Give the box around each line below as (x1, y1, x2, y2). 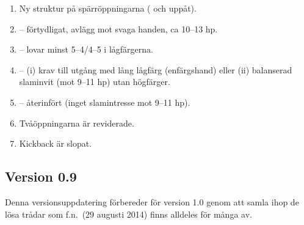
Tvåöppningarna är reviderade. (19, 116, 134, 129)
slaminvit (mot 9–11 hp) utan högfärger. (19, 75, 170, 88)
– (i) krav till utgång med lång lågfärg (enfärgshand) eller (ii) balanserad (19, 63, 292, 76)
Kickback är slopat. (19, 137, 92, 150)
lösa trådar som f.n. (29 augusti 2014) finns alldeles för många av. (5, 207, 252, 220)
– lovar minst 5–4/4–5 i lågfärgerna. (19, 43, 153, 56)
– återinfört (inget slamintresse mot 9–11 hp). (19, 95, 190, 108)
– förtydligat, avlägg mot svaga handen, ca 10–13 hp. (19, 22, 218, 35)
